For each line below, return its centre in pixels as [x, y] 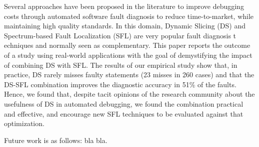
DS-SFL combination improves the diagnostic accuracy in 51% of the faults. [120, 84]
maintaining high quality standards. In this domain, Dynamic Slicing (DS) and [125, 26]
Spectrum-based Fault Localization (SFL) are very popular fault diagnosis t [120, 35]
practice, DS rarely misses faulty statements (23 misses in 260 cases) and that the [129, 74]
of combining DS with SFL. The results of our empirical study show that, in [121, 65]
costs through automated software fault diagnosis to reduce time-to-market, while [129, 16]
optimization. [24, 123]
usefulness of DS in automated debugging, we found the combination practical [124, 103]
